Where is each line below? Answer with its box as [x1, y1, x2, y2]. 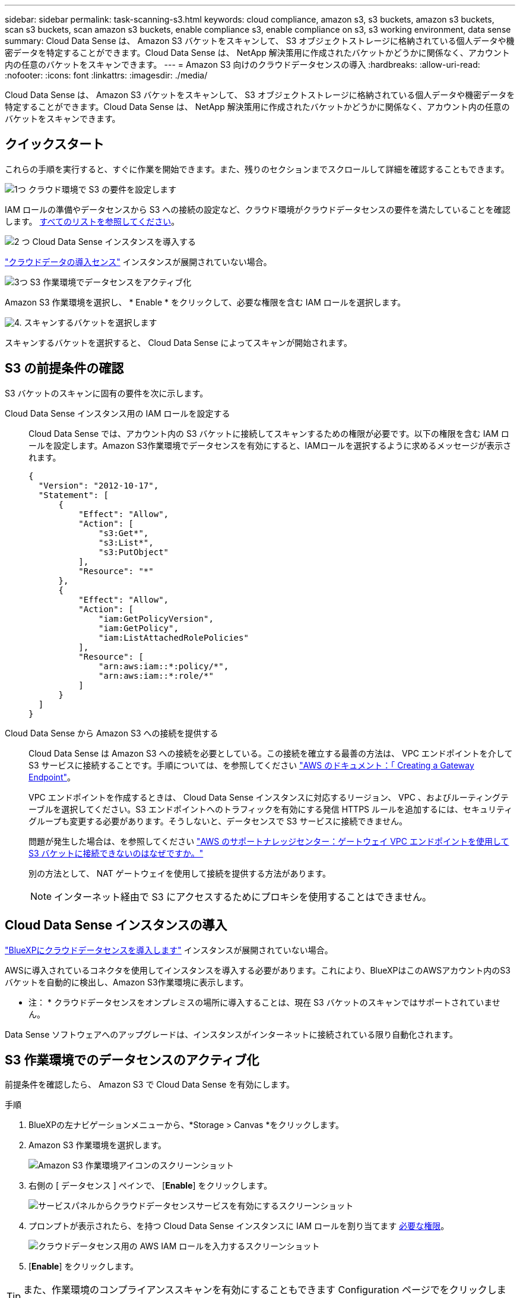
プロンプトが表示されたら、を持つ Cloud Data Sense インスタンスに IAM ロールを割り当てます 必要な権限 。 [28, 1221, 449, 1231]
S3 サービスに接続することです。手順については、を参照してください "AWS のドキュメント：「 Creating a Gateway [28, 760, 474, 770]
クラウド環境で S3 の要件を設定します [28, 184, 177, 194]
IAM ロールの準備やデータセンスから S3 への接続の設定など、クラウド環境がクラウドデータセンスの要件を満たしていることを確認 [5, 204, 511, 215]
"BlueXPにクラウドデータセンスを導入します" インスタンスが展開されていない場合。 [5, 944, 333, 955]
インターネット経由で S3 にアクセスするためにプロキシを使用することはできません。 [54, 890, 432, 903]
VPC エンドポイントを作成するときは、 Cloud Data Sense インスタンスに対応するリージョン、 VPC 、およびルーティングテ [28, 792, 509, 802]
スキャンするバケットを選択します [24, 317, 157, 327]
